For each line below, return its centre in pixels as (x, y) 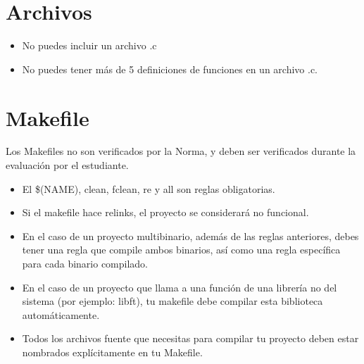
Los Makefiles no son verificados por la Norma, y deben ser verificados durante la (181, 151)
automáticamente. (61, 314)
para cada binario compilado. (85, 263)
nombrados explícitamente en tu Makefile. (112, 352)
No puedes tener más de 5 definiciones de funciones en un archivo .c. (170, 69)
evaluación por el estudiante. (67, 165)
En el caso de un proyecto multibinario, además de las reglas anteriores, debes (190, 236)
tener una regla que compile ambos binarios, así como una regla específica (181, 250)
